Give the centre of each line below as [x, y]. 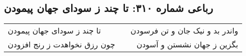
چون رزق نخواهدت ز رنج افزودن [61, 45]
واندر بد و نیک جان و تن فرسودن [184, 31]
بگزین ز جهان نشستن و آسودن [187, 45]
